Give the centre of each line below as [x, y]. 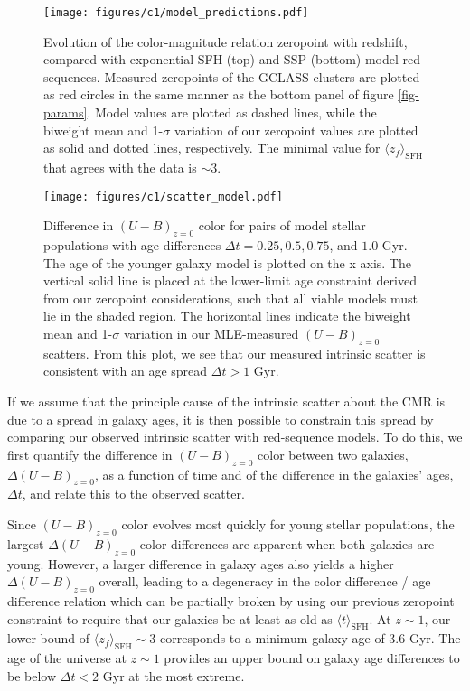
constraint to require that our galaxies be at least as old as [170, 618]
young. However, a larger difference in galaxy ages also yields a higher [201, 563]
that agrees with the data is [120, 168]
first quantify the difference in [90, 454]
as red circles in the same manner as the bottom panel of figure [219, 94]
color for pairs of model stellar [282, 225]
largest [26, 543]
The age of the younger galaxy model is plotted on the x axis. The [227, 262]
